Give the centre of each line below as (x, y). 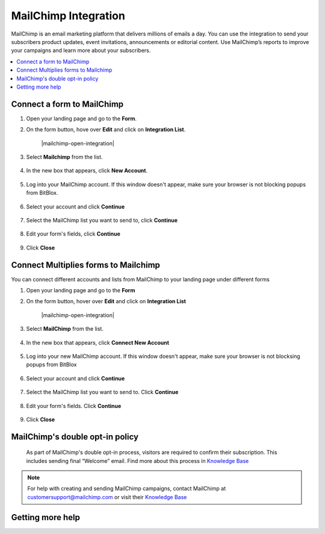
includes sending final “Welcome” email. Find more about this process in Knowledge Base (138, 460)
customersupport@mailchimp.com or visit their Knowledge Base (107, 497)
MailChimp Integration (68, 16)
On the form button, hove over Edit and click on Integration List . (106, 130)
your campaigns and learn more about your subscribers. (81, 51)
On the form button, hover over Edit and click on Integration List (106, 301)
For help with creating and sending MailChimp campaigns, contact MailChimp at (126, 489)
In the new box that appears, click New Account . (87, 171)
